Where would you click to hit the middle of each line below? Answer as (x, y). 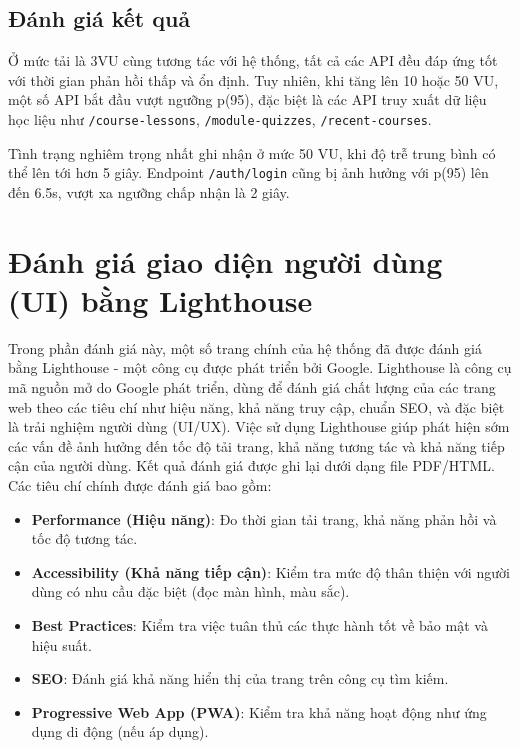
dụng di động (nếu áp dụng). (120, 731)
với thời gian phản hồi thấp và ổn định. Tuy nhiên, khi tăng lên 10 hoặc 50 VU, (253, 79)
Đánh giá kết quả (99, 18)
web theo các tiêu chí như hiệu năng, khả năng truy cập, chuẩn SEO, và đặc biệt (256, 406)
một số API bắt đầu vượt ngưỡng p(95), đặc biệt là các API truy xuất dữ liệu (247, 99)
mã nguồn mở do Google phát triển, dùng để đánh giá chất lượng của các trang (252, 386)
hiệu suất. (61, 644)
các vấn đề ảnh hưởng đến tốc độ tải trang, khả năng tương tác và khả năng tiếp (256, 445)
